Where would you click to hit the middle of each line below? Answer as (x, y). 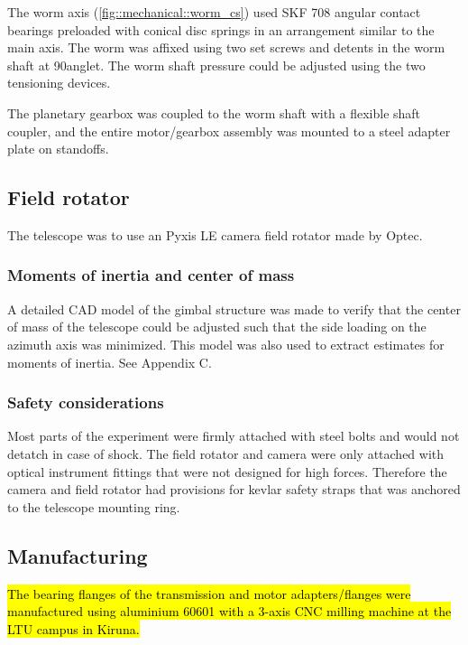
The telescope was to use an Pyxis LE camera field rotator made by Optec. (215, 234)
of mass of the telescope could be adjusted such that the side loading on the (217, 327)
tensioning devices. (59, 83)
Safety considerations (86, 402)
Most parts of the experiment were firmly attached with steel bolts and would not (234, 436)
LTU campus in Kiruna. (73, 628)
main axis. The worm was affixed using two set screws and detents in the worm (226, 47)
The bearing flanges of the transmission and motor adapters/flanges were (209, 593)
